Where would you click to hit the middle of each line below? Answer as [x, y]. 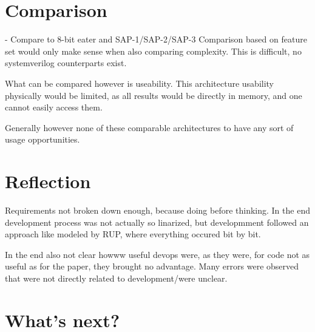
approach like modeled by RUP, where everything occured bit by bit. [133, 234]
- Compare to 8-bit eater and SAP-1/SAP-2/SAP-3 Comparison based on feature [156, 39]
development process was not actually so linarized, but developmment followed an [157, 222]
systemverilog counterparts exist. [66, 63]
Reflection [48, 181]
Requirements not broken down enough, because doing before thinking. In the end [157, 210]
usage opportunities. [42, 139]
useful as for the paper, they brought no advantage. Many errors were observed [152, 266]
